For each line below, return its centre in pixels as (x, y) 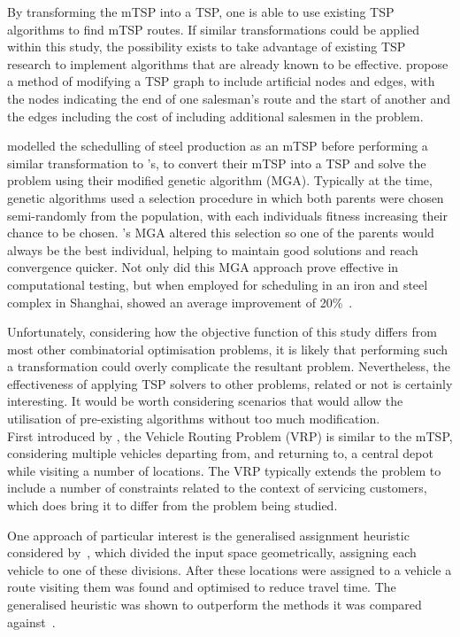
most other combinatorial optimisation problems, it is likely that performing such (227, 349)
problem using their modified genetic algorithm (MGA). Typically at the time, (220, 180)
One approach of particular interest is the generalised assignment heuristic (208, 535)
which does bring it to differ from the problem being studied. (172, 505)
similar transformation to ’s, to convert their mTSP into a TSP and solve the (217, 163)
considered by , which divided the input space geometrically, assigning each (212, 552)
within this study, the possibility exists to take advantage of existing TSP (207, 47)
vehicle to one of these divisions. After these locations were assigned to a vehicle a (230, 569)
